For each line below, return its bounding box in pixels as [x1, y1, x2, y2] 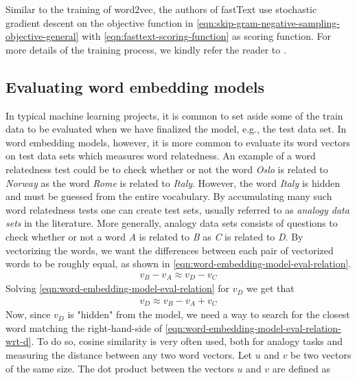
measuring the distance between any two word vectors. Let [5, 348, 253, 362]
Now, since [5, 307, 51, 322]
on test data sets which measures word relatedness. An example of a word [5, 148, 316, 163]
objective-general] [5, 29, 79, 43]
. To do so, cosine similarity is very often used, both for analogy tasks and [31, 334, 343, 348]
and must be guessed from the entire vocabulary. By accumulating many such [5, 189, 332, 203]
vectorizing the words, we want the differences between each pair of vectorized [5, 243, 334, 257]
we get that [246, 281, 295, 295]
